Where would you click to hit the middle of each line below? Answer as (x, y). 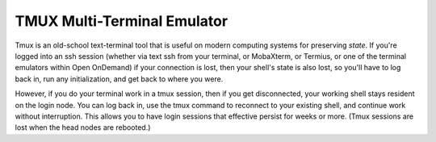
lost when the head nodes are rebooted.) (83, 127)
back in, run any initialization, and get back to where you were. (119, 79)
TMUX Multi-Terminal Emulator (122, 21)
